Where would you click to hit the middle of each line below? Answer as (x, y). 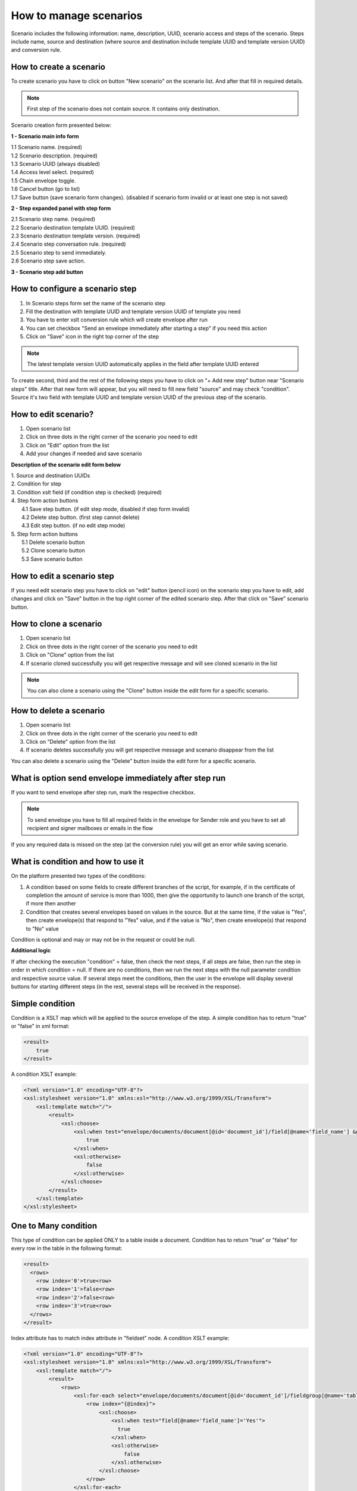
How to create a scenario (58, 67)
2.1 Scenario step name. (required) (53, 219)
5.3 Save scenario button (52, 559)
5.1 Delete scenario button (54, 542)
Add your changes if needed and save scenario (84, 454)
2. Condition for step (36, 484)
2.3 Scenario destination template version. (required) (76, 236)
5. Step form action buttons (45, 534)
